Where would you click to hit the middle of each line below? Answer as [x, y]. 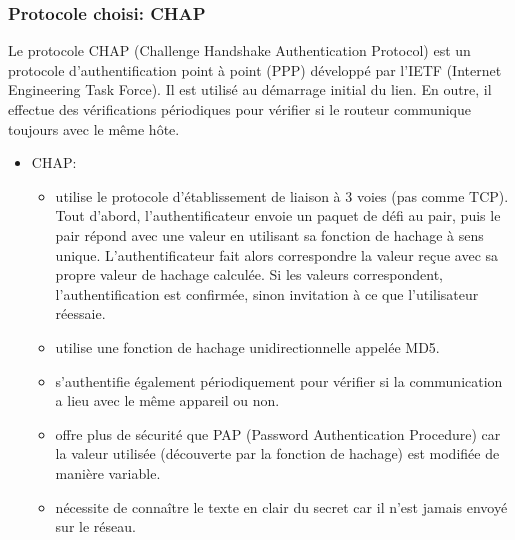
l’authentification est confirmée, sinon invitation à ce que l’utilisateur [267, 293]
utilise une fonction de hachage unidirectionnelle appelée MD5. [247, 346]
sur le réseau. [95, 526]
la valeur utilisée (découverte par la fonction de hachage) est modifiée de [277, 453]
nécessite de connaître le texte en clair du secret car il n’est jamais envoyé [281, 506]
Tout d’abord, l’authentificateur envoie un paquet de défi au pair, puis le [278, 215]
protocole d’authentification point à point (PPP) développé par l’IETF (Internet [255, 69]
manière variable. [108, 472]
